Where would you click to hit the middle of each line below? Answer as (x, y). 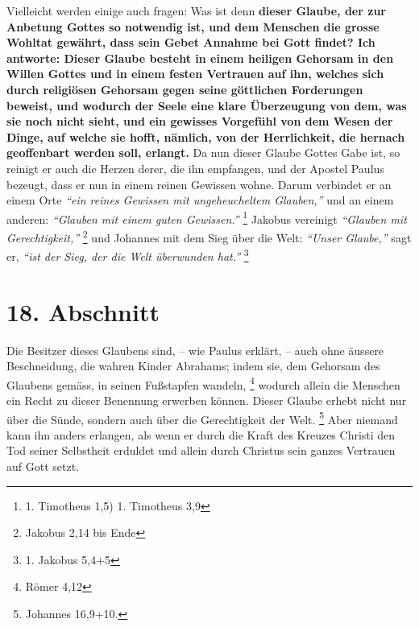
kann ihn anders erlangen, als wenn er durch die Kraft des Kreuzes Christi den (201, 434)
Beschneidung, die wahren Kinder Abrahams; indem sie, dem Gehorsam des (193, 366)
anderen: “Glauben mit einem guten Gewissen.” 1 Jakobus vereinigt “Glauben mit (207, 217)
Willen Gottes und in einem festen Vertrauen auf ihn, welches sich (195, 74)
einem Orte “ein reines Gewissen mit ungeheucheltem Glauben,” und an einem (200, 200)
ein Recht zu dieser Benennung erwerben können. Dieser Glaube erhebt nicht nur (207, 400)
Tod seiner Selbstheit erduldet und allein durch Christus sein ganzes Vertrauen (201, 450)
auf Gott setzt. (43, 466)
